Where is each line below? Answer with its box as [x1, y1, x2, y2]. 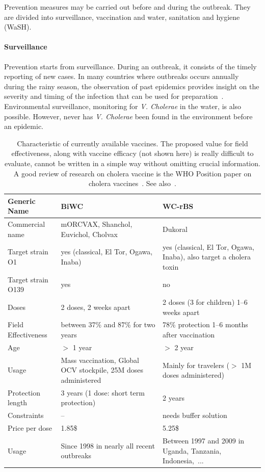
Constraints [8, 410, 44, 421]
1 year [72, 342, 92, 352]
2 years [163, 392, 184, 403]
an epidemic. [4, 121, 43, 132]
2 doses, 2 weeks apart [61, 301, 130, 312]
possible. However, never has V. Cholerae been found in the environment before [4, 111, 253, 121]
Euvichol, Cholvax [61, 228, 118, 239]
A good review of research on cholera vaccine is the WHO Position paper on [13, 168, 252, 178]
